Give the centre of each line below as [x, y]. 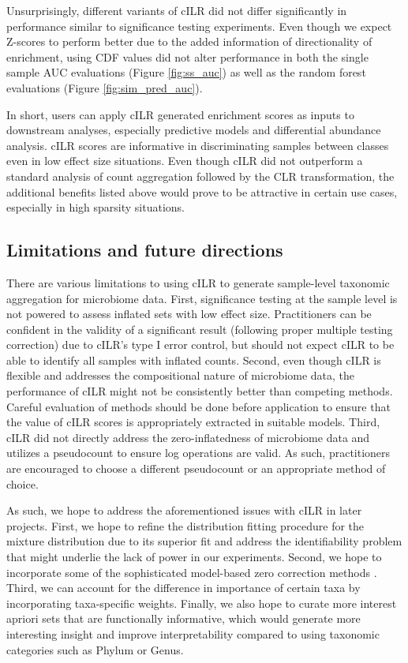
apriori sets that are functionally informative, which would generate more [183, 618]
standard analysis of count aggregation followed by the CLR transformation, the [200, 176]
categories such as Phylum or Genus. [95, 649]
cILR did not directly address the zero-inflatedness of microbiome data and [188, 437]
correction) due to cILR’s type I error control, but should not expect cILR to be [200, 345]
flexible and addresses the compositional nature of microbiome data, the [181, 375]
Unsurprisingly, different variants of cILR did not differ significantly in [177, 10]
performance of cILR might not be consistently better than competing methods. [200, 391]
